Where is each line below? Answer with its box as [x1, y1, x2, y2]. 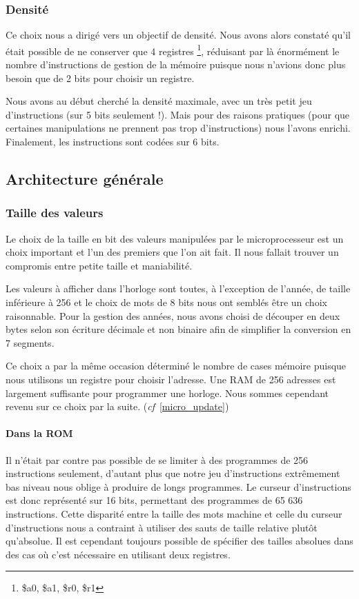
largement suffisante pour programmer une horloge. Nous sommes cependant [6, 385, 329, 400]
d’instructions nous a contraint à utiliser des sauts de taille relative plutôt [6, 520, 318, 534]
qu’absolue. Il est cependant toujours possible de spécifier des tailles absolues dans [6, 534, 353, 548]
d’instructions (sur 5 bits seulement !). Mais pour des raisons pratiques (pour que [6, 107, 350, 121]
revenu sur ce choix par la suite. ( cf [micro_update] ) [6, 399, 229, 414]
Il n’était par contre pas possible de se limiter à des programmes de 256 [6, 452, 309, 467]
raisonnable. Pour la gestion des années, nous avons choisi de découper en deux [6, 308, 340, 323]
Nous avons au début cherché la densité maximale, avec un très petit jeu [6, 94, 312, 108]
